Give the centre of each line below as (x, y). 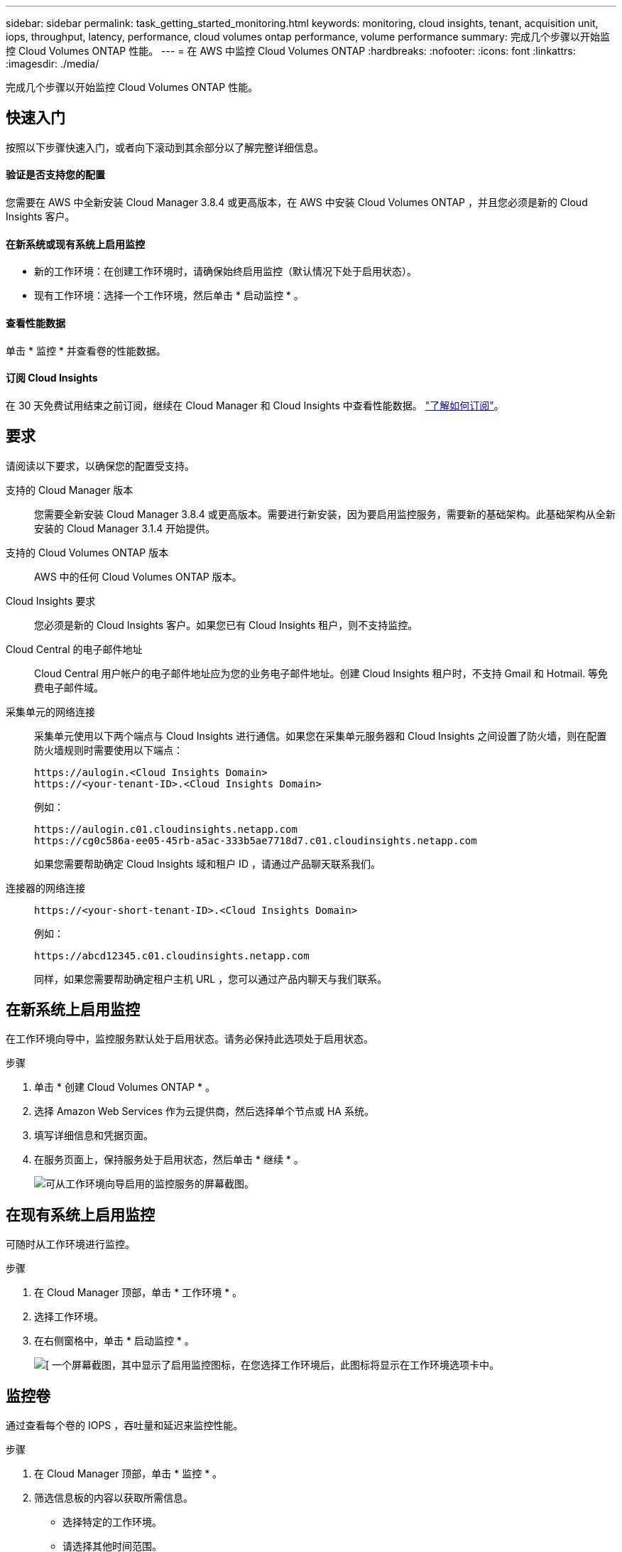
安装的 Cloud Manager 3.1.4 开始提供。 (125, 528)
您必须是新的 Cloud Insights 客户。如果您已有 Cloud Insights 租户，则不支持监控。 (226, 625)
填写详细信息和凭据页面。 (94, 1136)
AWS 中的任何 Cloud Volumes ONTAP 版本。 (138, 576)
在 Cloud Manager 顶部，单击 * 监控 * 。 (129, 1474)
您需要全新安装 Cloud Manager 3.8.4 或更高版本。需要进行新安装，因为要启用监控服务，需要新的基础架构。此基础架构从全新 (325, 514)
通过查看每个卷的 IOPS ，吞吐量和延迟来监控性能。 (125, 1426)
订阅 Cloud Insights (52, 378)
